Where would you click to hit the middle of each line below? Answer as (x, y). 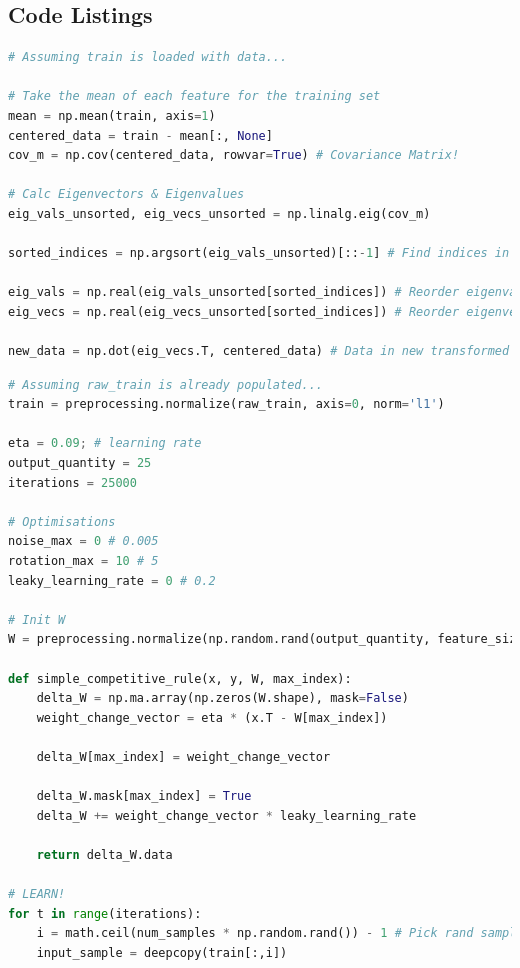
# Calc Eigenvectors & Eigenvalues (126, 194)
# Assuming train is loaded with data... (148, 57)
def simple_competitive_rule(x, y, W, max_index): (180, 678)
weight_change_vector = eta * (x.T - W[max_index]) (212, 717)
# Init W (37, 619)
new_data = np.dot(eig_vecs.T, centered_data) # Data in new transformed (259, 351)
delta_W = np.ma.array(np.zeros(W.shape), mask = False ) (222, 698)
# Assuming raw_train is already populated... (165, 384)
